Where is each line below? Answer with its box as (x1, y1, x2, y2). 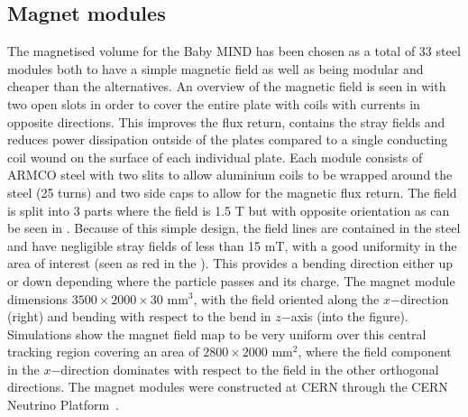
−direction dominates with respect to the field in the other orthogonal (50, 359, 439, 378)
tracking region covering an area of (7, 342, 199, 361)
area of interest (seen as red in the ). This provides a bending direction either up (7, 254, 454, 273)
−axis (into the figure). (280, 307, 408, 326)
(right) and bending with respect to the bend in (7, 307, 271, 326)
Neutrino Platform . (7, 395, 119, 414)
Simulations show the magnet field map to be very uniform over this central (7, 324, 427, 343)
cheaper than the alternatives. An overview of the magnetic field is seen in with (7, 77, 446, 96)
